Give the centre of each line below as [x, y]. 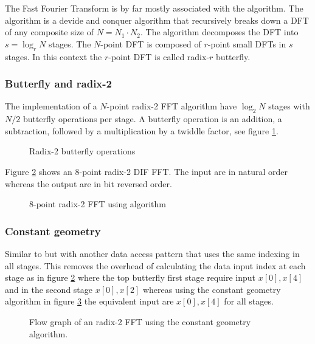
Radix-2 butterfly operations [82, 151]
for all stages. [249, 301]
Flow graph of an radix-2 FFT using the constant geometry [140, 321]
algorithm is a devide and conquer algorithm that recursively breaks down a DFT [157, 20]
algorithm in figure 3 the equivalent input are [89, 301]
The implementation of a [51, 106]
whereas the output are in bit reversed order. [88, 183]
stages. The [70, 43]
